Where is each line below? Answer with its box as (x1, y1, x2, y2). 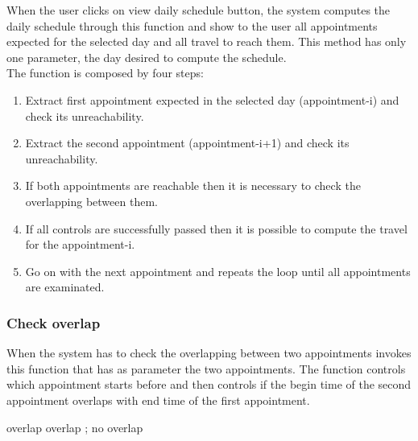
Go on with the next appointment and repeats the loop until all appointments (25, 262, 411, 279)
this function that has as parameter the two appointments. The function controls (6, 360, 406, 377)
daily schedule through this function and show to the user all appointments (6, 17, 378, 34)
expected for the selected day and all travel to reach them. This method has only (6, 33, 407, 50)
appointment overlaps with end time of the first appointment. (6, 391, 310, 408)
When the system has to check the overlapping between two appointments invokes (6, 344, 412, 361)
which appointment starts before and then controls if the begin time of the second (6, 376, 412, 393)
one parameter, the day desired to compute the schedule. (6, 48, 287, 65)
